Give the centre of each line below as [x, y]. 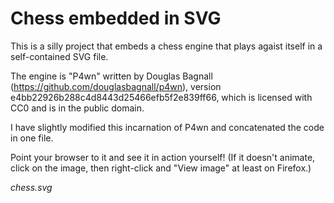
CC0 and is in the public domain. [77, 108]
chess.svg [31, 187]
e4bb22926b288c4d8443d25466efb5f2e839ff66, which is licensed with [161, 97]
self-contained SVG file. [59, 56]
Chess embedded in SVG [116, 18]
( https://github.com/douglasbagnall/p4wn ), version [116, 86]
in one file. [32, 138]
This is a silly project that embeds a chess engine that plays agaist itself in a [166, 46]
